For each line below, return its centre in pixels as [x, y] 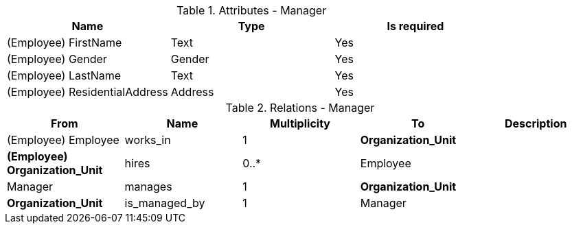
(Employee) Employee [63, 140]
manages [148, 186]
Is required [415, 26]
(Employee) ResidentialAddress [88, 92]
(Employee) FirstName [65, 43]
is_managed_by [165, 203]
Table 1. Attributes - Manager [252, 10]
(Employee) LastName [64, 75]
